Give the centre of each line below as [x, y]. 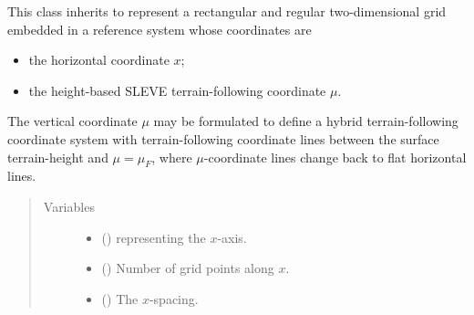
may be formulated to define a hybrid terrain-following [306, 121]
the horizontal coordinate [99, 60]
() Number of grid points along [188, 268]
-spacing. [174, 298]
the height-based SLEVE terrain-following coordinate [177, 90]
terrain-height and [58, 157]
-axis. [232, 237]
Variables [69, 206]
